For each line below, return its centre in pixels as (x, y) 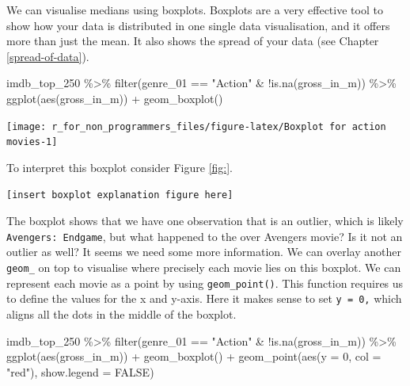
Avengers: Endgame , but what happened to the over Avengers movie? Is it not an (205, 236)
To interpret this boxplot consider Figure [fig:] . (120, 167)
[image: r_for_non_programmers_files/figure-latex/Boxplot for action (196, 126)
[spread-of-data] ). (48, 56)
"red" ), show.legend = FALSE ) (80, 371)
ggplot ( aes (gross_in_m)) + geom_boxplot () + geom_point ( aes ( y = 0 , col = (194, 356)
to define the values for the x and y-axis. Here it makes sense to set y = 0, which (204, 298)
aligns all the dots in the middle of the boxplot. (121, 313)
